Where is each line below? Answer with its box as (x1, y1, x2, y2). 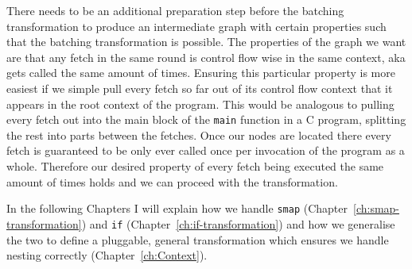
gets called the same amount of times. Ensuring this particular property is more (6, 64, 395, 81)
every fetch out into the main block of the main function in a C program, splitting (6, 111, 406, 128)
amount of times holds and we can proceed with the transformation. (6, 173, 338, 190)
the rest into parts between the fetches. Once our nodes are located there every (6, 126, 391, 143)
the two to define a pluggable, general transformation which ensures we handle (6, 231, 389, 248)
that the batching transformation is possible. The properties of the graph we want (6, 33, 406, 50)
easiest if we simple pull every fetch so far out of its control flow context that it (6, 79, 393, 96)
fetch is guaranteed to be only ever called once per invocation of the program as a (6, 142, 405, 159)
